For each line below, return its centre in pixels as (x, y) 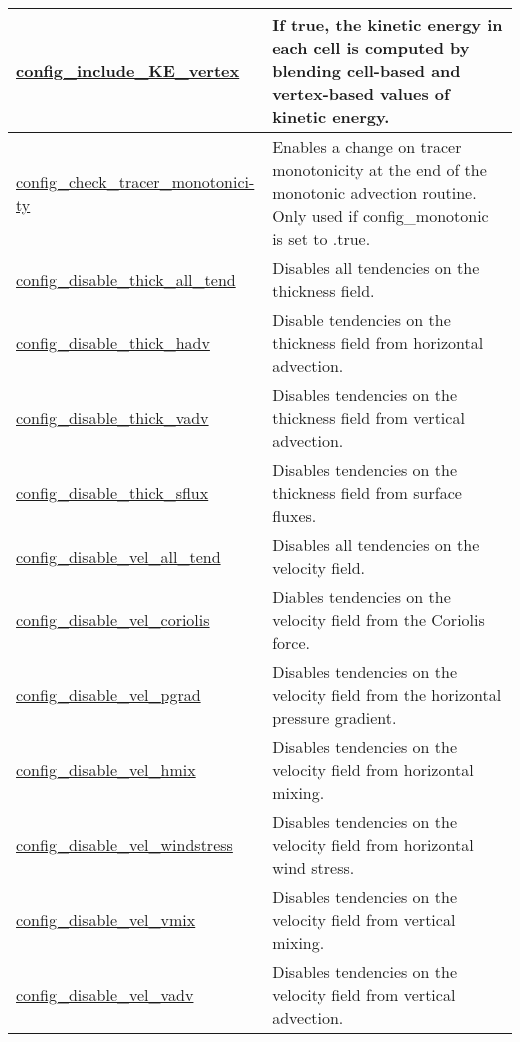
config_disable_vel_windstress (124, 844)
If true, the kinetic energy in (387, 24)
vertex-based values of (361, 93)
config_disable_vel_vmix (106, 919)
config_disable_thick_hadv (113, 342)
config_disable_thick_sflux (112, 492)
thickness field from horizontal (378, 342)
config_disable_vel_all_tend (118, 556)
